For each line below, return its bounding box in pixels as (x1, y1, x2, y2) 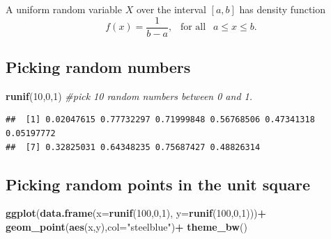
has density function (239, 2, 326, 16)
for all (180, 22, 206, 33)
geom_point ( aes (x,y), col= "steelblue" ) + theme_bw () (6, 220, 247, 234)
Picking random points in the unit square (6, 173, 311, 195)
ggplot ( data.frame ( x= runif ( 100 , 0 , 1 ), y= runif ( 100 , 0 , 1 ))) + (6, 206, 267, 220)
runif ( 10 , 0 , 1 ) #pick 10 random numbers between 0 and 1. (6, 88, 253, 103)
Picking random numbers (6, 56, 191, 78)
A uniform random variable (6, 2, 122, 16)
